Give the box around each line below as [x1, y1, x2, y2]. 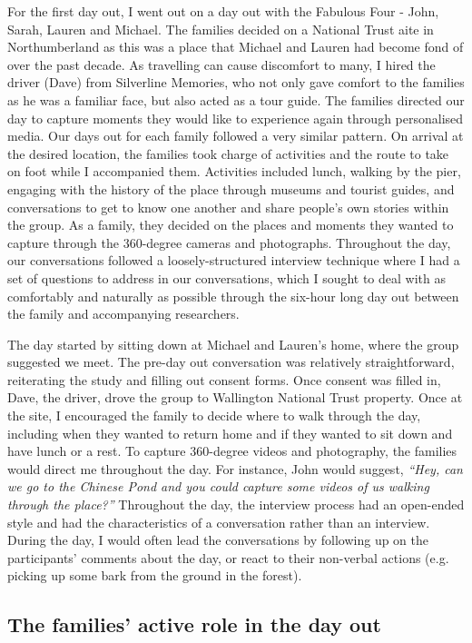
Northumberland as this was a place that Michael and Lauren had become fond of [7, 37, 464, 56]
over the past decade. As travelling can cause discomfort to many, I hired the [7, 54, 436, 74]
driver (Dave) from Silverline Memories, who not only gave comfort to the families [7, 73, 465, 92]
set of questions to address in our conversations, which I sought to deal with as [7, 268, 446, 287]
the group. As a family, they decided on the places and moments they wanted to [7, 215, 454, 234]
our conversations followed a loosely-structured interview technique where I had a [7, 251, 460, 270]
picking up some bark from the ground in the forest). [7, 566, 302, 585]
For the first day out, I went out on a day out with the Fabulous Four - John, [7, 2, 439, 20]
